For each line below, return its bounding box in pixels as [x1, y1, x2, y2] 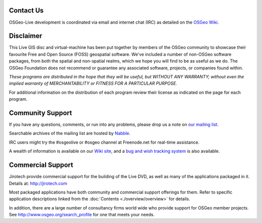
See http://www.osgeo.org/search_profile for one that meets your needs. [9, 212, 155, 218]
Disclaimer [9, 32, 42, 40]
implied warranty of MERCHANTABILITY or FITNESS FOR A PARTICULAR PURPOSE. [9, 80, 177, 87]
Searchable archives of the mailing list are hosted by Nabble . [9, 131, 131, 136]
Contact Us [9, 6, 44, 15]
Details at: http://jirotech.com [9, 180, 67, 186]
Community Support [9, 109, 72, 117]
